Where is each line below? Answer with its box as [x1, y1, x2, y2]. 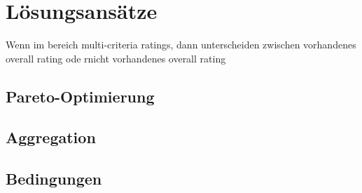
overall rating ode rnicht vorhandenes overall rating [6, 51, 226, 65]
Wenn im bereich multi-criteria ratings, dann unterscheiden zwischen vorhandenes [6, 37, 356, 52]
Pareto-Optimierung [6, 85, 155, 107]
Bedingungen [6, 168, 102, 189]
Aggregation [6, 126, 96, 148]
